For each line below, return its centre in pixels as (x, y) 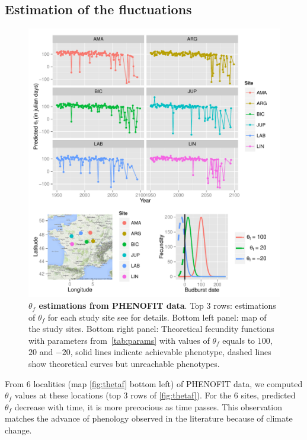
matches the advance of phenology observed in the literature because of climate (149, 418)
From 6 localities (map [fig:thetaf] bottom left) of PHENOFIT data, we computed (154, 383)
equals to (239, 340)
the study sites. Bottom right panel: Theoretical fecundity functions (151, 329)
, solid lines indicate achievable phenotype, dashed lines (171, 352)
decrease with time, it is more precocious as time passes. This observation (148, 406)
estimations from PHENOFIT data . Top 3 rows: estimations (157, 306)
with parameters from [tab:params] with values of (119, 340)
